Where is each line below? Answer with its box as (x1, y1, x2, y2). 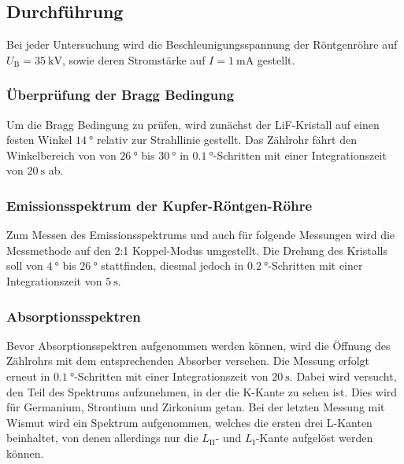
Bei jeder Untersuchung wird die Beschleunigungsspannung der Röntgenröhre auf (6, 36, 398, 53)
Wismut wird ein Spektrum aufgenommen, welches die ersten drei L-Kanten (6, 414, 372, 430)
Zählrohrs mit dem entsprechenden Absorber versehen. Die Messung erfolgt (6, 352, 369, 369)
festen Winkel (6, 131, 72, 148)
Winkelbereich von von (6, 146, 117, 163)
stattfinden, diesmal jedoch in (101, 257, 244, 274)
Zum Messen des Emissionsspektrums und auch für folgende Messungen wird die (6, 226, 395, 243)
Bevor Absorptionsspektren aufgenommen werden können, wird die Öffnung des (6, 337, 391, 353)
